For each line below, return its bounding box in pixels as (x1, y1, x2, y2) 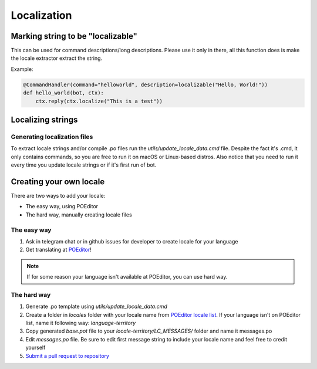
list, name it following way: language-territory (25, 320, 136, 327)
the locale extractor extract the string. (11, 55, 103, 62)
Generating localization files (11, 133, 93, 141)
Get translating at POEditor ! (25, 246, 92, 253)
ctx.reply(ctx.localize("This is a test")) (35, 97, 163, 104)
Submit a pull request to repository (25, 352, 110, 359)
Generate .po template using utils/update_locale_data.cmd (25, 303, 167, 310)
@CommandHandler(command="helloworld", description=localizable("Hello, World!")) (23, 81, 268, 88)
